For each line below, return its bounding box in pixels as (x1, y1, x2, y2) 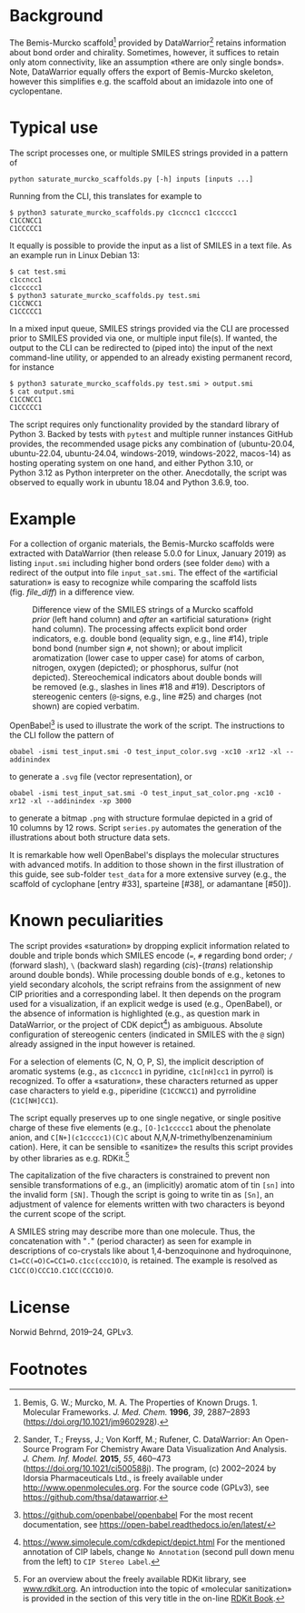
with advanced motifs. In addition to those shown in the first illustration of (9, 860, 284, 871)
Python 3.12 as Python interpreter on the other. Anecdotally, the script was (9, 467, 288, 478)
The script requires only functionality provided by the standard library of (9, 419, 280, 430)
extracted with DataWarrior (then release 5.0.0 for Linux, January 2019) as (9, 548, 287, 559)
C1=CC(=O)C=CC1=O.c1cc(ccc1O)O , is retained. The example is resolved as (9, 1255, 279, 1266)
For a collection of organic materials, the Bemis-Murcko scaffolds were (9, 538, 275, 550)
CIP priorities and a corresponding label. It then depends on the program (9, 989, 281, 1000)
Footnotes (9, 1359, 88, 1379)
